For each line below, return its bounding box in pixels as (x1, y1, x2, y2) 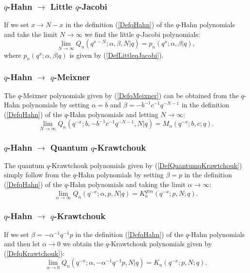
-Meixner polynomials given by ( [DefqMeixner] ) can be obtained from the (21, 90, 239, 100)
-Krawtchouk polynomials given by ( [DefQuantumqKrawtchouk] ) (49, 160, 242, 170)
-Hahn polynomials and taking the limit (67, 179, 186, 189)
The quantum (4, 160, 45, 170)
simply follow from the (4, 170, 71, 180)
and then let (4, 239, 40, 249)
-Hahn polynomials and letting (67, 109, 158, 119)
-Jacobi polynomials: (139, 29, 200, 39)
